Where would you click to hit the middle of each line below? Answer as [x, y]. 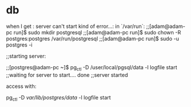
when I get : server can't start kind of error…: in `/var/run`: [75, 26]
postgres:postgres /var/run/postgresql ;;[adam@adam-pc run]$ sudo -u [93, 38]
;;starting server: [26, 56]
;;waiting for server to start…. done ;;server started [67, 75]
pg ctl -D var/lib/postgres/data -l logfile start [58, 98]
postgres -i [19, 45]
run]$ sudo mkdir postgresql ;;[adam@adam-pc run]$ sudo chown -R [97, 32]
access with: [21, 86]
